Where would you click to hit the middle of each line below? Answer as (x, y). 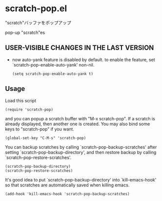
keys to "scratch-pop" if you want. (40, 129)
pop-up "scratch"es (25, 32)
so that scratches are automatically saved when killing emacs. (67, 185)
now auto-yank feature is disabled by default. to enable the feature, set (83, 60)
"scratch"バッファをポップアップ (38, 22)
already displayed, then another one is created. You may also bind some (78, 124)
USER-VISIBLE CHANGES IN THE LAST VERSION (80, 48)
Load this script (21, 100)
